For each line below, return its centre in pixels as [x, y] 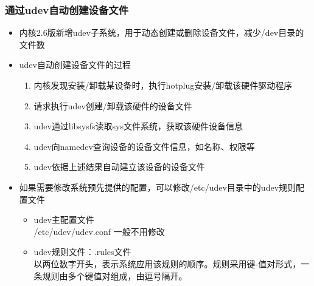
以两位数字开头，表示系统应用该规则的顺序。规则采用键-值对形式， [167, 263]
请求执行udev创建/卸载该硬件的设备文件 [113, 105]
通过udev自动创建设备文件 [67, 9]
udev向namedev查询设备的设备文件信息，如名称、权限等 [144, 146]
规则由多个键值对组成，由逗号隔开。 [115, 275]
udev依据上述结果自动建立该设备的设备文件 [119, 167]
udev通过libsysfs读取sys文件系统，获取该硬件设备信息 [138, 126]
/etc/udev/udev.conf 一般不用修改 [99, 231]
